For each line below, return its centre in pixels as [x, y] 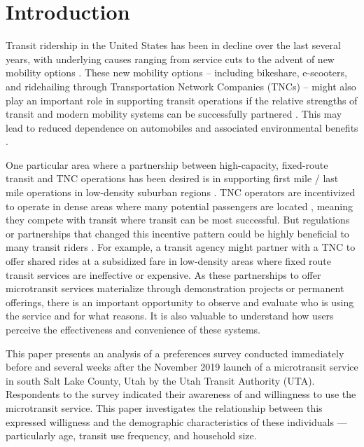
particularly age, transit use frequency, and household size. [131, 435]
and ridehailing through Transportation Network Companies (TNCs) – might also [181, 86]
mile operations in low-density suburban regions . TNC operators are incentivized [181, 192]
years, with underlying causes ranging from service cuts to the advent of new [170, 59]
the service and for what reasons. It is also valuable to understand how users [170, 316]
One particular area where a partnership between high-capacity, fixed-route [167, 164]
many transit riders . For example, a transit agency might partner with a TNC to [181, 247]
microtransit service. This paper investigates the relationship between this [164, 407]
